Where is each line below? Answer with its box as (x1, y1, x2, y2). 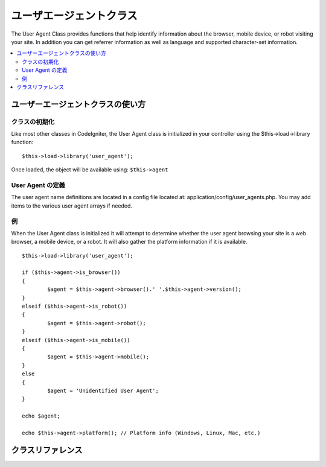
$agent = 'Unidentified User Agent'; (47, 387, 159, 394)
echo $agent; (22, 413, 60, 419)
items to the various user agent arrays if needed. (11, 202, 133, 209)
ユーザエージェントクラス (11, 9, 138, 22)
